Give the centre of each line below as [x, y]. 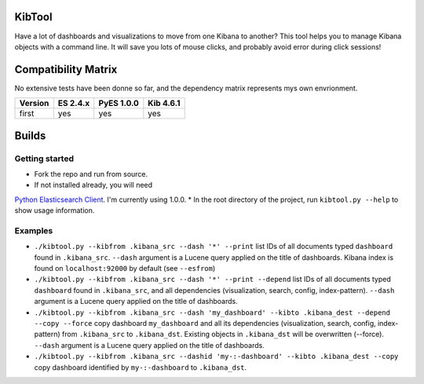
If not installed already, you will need [93, 185]
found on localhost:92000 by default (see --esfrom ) [125, 269]
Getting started [44, 159]
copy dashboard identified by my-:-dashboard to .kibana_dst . [141, 367]
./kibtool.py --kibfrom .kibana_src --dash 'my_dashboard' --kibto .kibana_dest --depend [212, 313]
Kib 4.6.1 [164, 104]
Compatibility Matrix [66, 69]
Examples [34, 230]
